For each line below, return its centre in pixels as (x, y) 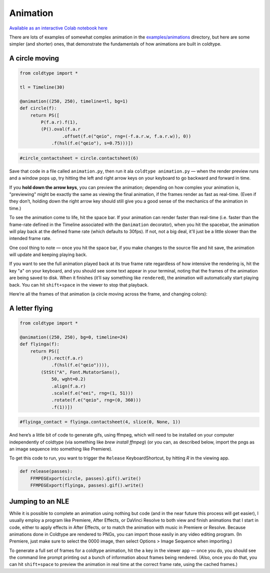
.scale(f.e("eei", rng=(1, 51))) (92, 393)
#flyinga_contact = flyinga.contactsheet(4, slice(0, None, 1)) (100, 422)
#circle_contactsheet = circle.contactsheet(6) (79, 158)
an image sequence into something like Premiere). (61, 449)
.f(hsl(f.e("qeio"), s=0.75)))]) (92, 143)
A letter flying (31, 308)
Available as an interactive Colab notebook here (58, 28)
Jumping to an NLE (39, 501)
